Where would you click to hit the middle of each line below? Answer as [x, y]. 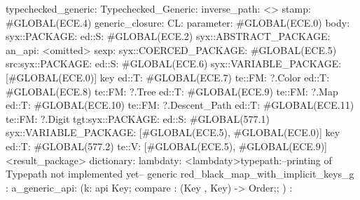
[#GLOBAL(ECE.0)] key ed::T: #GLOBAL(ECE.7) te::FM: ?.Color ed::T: [168, 77]
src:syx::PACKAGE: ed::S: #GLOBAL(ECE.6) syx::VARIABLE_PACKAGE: [174, 64]
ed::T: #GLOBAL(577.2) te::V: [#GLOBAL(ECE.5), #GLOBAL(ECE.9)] [167, 146]
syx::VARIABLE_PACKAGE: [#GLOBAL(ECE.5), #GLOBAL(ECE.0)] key [173, 132]
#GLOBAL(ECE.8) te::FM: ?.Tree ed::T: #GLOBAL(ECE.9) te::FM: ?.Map [172, 91]
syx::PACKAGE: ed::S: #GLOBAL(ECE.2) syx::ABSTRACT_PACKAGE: [168, 36]
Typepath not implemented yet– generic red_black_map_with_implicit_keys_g [180, 174]
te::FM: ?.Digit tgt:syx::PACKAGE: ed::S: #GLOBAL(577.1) [138, 118]
